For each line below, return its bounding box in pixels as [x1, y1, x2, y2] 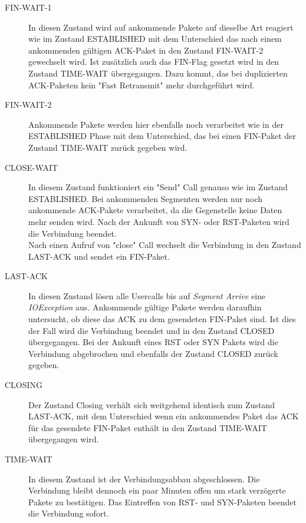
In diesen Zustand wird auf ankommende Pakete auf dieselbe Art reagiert [28, 21, 294, 33]
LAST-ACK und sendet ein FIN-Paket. [28, 250, 170, 262]
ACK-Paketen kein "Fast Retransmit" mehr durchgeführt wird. [28, 78, 255, 91]
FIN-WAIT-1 [5, 1, 52, 13]
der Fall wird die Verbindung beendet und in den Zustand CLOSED [28, 324, 275, 336]
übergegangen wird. [28, 433, 99, 445]
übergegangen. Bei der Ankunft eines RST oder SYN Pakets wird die [28, 336, 278, 348]
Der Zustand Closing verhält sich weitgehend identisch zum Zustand [28, 398, 275, 411]
